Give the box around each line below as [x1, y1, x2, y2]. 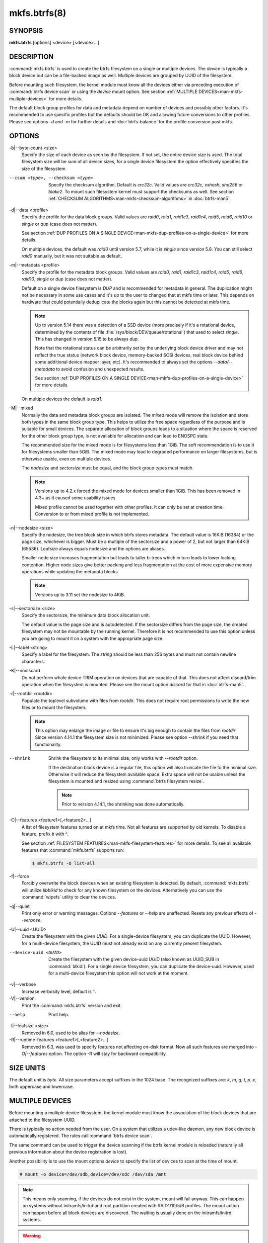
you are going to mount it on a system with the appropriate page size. [21, 635, 164, 641]
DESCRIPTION [9, 52, 54, 61]
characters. [21, 658, 45, 664]
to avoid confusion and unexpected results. [56, 366, 145, 372]
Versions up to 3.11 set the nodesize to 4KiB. [35, 592, 126, 598]
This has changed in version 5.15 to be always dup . [35, 336, 139, 342]
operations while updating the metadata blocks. [21, 568, 119, 574]
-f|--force [9, 873, 29, 879]
